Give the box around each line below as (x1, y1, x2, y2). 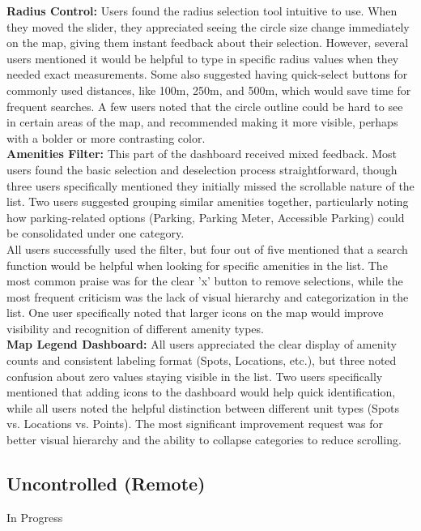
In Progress (6, 508, 63, 525)
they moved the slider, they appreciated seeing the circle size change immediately (6, 18, 410, 35)
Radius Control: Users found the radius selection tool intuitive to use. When (6, 2, 398, 19)
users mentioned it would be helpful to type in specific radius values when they (6, 49, 399, 66)
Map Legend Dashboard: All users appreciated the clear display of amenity (6, 336, 397, 353)
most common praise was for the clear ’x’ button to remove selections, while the (6, 272, 403, 289)
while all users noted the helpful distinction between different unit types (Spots (6, 399, 400, 416)
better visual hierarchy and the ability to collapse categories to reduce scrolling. (6, 431, 402, 448)
